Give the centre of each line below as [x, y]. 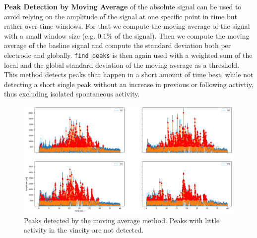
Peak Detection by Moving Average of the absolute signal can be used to [123, 6]
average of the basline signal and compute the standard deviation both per [118, 45]
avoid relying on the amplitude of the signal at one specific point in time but [121, 16]
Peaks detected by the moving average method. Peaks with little [122, 220]
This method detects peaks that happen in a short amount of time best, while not [129, 74]
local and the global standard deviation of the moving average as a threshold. [122, 65]
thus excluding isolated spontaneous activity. [72, 94]
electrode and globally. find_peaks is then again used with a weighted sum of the [128, 55]
